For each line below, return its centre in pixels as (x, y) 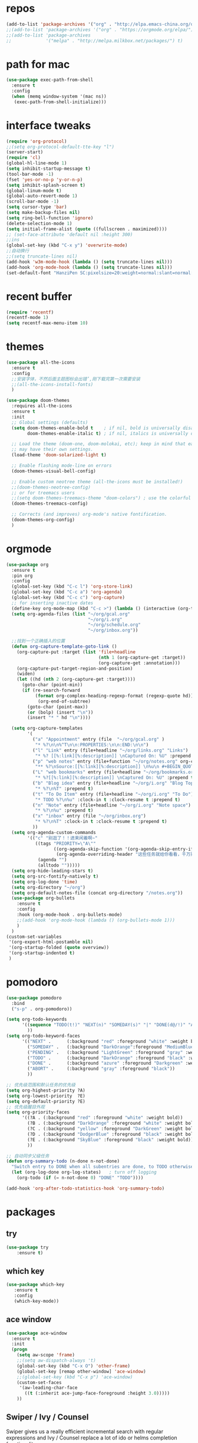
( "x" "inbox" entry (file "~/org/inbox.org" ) (89, 816)
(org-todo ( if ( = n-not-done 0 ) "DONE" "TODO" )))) (80, 1178)
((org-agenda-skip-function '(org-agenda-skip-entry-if (123, 849)
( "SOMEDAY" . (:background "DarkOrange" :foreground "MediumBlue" (112, 1047)
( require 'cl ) (24, 158)
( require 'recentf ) (30, 312)
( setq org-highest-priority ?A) (46, 1090)
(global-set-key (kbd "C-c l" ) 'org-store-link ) (72, 587)
